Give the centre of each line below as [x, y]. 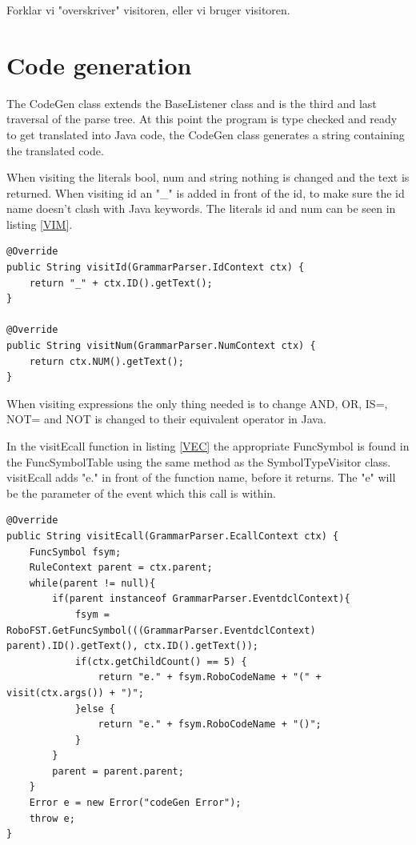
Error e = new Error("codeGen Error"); [135, 803]
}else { [95, 709]
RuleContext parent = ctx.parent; [121, 568]
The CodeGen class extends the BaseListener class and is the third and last [192, 103]
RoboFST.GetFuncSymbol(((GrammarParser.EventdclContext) [161, 630]
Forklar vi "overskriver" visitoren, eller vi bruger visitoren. [148, 10]
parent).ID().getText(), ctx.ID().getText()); [132, 646]
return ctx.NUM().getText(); [106, 361]
